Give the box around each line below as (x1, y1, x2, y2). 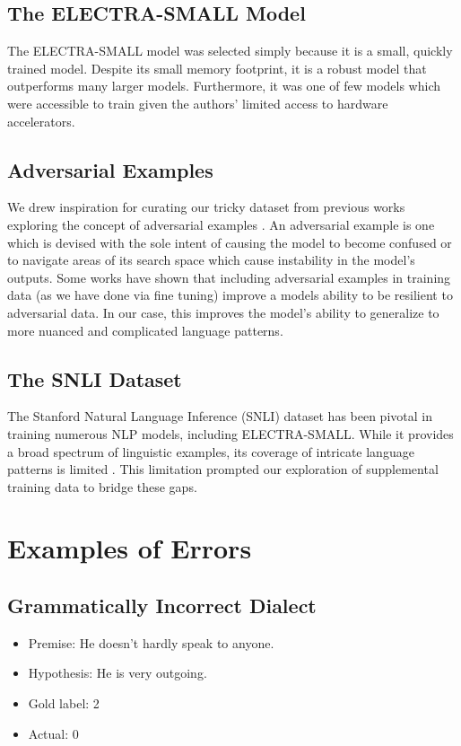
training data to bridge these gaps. (7, 477, 197, 496)
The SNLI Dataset (7, 364, 182, 392)
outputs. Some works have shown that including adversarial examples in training (7, 268, 451, 286)
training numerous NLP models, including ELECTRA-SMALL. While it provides (7, 424, 454, 443)
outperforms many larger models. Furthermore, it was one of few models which (7, 76, 440, 95)
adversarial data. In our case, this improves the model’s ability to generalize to (7, 303, 439, 321)
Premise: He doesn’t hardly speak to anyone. (28, 633, 274, 652)
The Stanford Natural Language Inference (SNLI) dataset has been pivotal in (7, 407, 432, 426)
